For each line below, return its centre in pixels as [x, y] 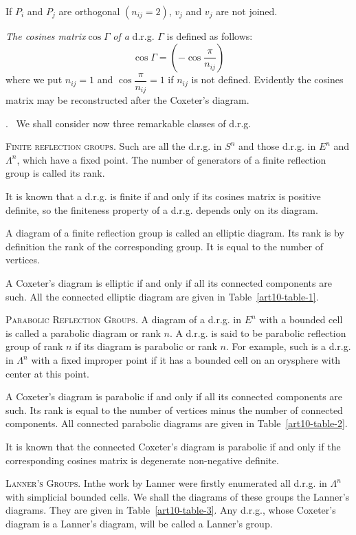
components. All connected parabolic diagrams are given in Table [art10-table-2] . [177, 423]
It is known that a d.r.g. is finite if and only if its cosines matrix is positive [163, 196]
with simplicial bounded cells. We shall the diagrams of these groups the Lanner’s [178, 496]
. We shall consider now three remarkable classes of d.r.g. [129, 123]
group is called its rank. [55, 173]
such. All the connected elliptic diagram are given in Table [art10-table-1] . [162, 296]
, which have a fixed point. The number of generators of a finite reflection [171, 159]
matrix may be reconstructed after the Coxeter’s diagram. [127, 100]
